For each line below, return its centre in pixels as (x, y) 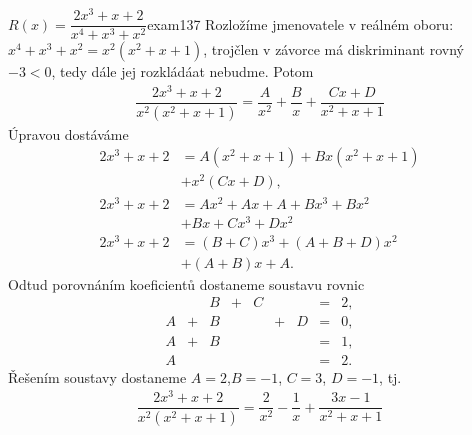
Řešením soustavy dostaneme (97, 376)
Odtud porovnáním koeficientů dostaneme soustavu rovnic (186, 283)
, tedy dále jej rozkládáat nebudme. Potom (182, 71)
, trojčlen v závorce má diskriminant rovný (333, 49)
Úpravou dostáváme (68, 133)
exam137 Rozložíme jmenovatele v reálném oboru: (300, 23)
